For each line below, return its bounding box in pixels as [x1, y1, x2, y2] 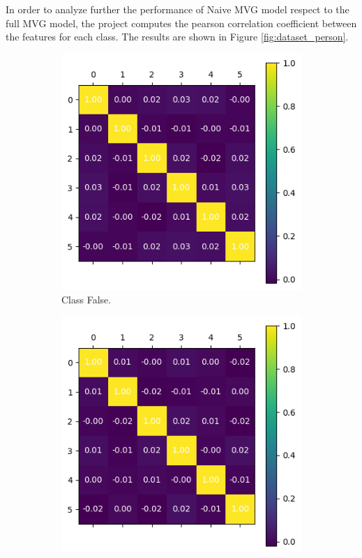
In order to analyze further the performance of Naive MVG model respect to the [6, 2, 349, 16]
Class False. [61, 292, 112, 307]
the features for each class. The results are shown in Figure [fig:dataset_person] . [6, 29, 349, 44]
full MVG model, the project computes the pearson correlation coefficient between [6, 15, 357, 30]
